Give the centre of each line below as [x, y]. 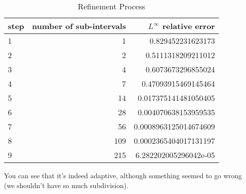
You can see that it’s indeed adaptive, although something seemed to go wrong [123, 175]
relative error [189, 26]
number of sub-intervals [79, 26]
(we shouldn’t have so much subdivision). [66, 185]
